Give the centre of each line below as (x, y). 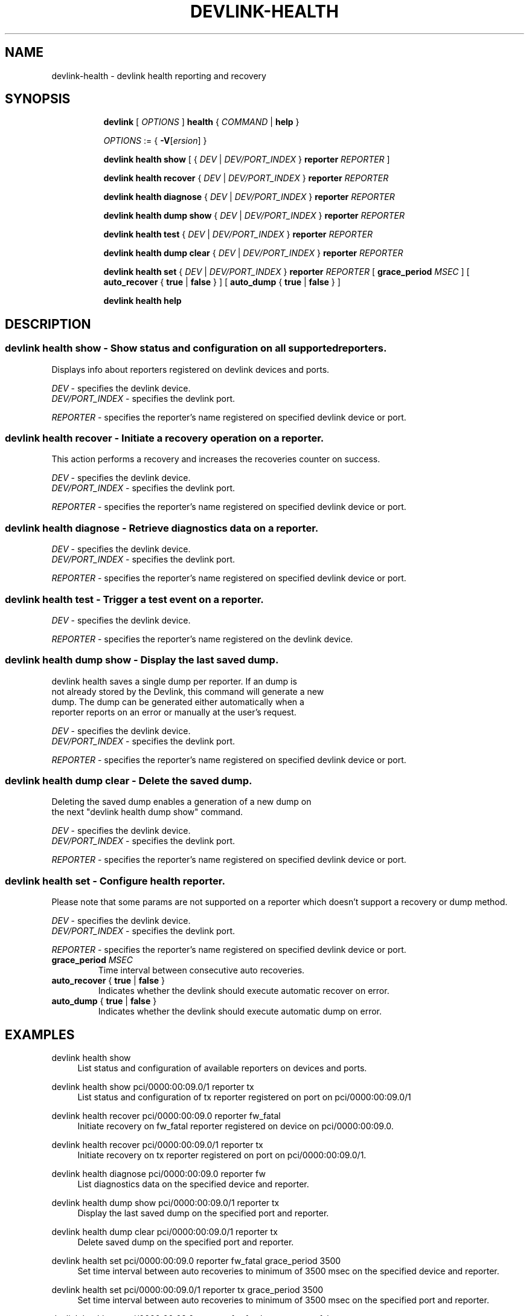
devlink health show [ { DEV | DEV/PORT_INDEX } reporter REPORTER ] (247, 160)
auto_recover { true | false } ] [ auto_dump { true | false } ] (222, 282)
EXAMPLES (40, 1034)
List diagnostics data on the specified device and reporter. (193, 1184)
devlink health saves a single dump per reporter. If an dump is (174, 681)
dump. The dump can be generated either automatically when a (178, 702)
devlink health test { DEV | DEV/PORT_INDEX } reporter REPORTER (238, 234)
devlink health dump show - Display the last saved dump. (142, 660)
